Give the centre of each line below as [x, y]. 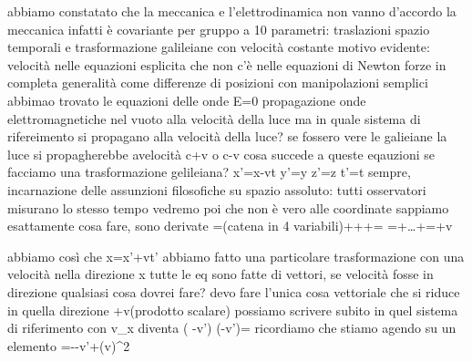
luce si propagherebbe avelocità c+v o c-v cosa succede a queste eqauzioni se [221, 154]
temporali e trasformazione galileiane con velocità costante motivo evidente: [219, 47]
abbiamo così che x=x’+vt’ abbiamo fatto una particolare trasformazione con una [236, 256]
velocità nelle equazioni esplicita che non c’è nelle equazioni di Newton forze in [227, 64]
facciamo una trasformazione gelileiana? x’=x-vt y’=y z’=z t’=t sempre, [209, 172]
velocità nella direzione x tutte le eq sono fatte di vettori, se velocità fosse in [221, 274]
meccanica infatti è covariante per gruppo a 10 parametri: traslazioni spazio [219, 29]
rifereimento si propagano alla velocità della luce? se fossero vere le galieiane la [227, 136]
